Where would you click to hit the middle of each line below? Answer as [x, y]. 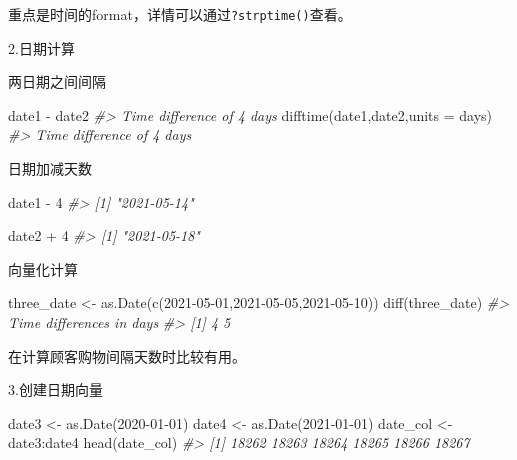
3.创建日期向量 [55, 389]
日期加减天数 [50, 168]
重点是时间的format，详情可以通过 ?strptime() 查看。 [180, 14]
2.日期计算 [41, 47]
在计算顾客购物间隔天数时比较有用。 [127, 355]
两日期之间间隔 [57, 81]
